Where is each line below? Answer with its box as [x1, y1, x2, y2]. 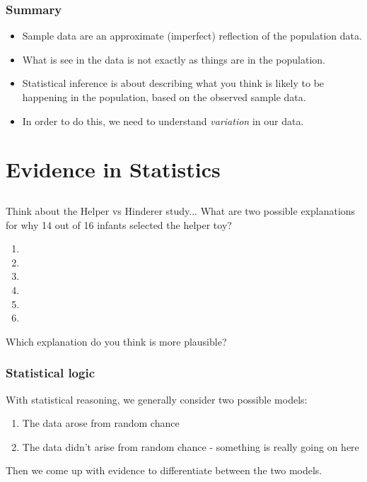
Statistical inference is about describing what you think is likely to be [22, 76, 325, 90]
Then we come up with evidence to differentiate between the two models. [6, 463, 322, 478]
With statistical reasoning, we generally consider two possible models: [6, 392, 308, 406]
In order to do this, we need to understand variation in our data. [22, 113, 304, 128]
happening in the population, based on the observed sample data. [22, 90, 306, 104]
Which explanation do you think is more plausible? [6, 334, 227, 348]
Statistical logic [6, 364, 95, 382]
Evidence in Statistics [6, 155, 221, 184]
